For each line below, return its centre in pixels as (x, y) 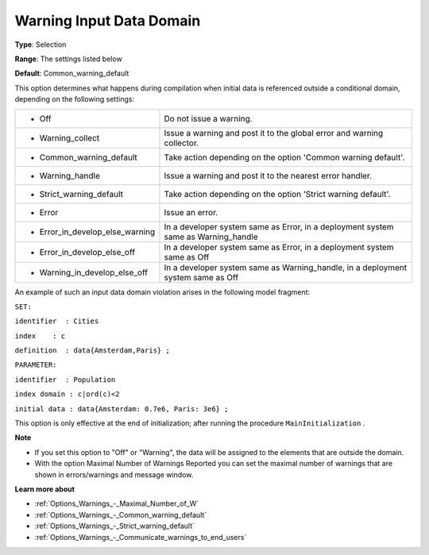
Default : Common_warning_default (72, 73)
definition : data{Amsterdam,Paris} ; (92, 351)
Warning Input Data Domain (108, 21)
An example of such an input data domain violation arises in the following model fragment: (162, 292)
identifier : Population (65, 380)
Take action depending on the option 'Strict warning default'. (277, 194)
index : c (40, 336)
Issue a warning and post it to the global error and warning (274, 133)
